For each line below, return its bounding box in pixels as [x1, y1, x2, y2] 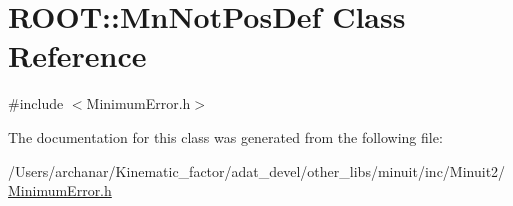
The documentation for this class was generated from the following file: [8, 126, 443, 147]
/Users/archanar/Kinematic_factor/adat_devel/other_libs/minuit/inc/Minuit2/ [8, 160, 506, 181]
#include [8, 93, 64, 114]
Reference [8, 35, 147, 76]
